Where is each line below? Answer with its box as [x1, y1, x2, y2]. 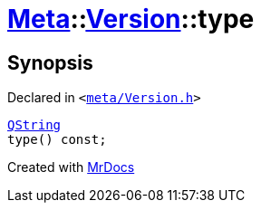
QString [7, 118, 62, 133]
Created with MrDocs [7, 159, 135, 176]
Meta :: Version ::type [7, 4, 255, 34]
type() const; [7, 132, 107, 148]
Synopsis [7, 51, 93, 74]
